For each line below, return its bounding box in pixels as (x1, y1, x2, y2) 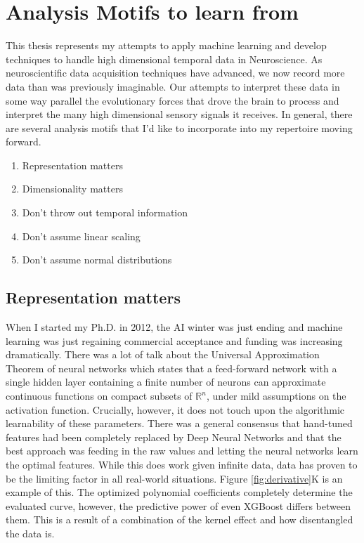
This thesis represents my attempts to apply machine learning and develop (6, 38, 327, 53)
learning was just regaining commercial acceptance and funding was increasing (6, 333, 343, 348)
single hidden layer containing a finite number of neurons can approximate (6, 374, 326, 389)
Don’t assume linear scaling (22, 228, 141, 243)
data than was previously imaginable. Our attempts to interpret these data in (6, 79, 340, 93)
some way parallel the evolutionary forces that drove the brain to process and (6, 93, 339, 107)
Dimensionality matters (22, 181, 123, 196)
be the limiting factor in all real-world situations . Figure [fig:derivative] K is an (6, 471, 343, 485)
